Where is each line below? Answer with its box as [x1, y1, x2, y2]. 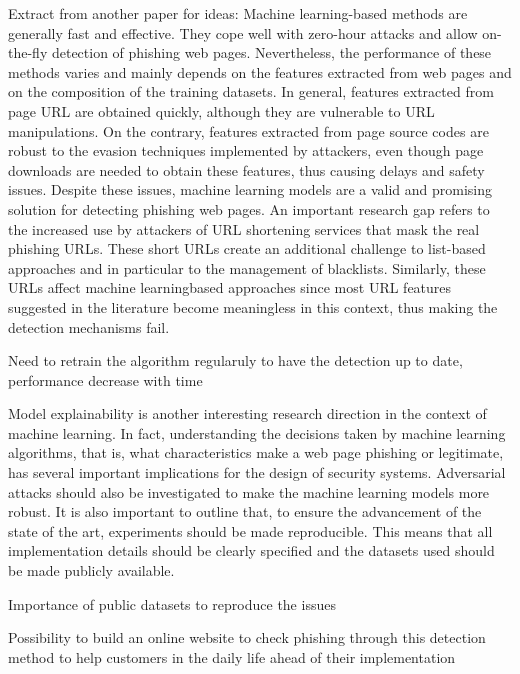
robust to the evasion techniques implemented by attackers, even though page [8, 140, 484, 161]
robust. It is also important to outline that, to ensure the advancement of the [8, 501, 482, 522]
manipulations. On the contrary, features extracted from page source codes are [8, 120, 489, 141]
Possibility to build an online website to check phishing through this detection [8, 627, 486, 648]
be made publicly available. [8, 560, 175, 581]
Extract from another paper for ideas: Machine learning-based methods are [8, 3, 468, 23]
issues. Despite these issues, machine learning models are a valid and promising [8, 179, 493, 200]
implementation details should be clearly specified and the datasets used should [8, 540, 495, 561]
